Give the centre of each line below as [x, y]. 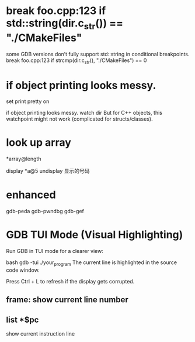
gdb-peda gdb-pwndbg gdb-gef [45, 211]
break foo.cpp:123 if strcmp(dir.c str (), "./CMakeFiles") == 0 [76, 61]
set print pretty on [28, 101]
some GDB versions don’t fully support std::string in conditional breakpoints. [98, 54]
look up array [39, 143]
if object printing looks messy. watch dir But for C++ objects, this [84, 113]
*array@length [24, 159]
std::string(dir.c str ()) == [65, 24]
